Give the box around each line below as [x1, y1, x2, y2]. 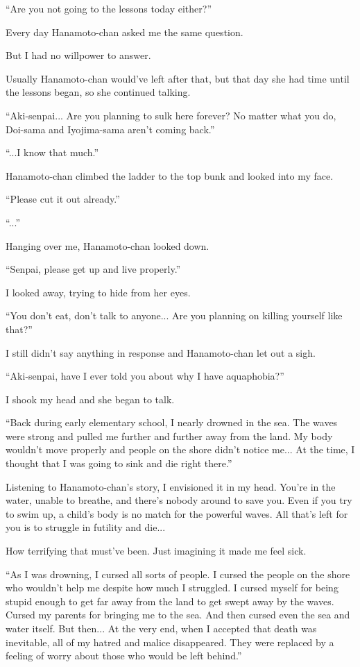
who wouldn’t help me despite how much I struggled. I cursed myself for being [6, 580, 338, 595]
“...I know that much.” [6, 145, 99, 160]
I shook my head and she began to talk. [6, 391, 175, 406]
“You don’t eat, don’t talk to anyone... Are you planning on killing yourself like [6, 308, 343, 323]
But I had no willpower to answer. [6, 48, 151, 62]
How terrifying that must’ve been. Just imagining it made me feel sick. [6, 543, 307, 558]
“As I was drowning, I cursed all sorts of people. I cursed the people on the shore [6, 566, 350, 581]
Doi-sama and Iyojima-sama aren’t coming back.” [6, 121, 215, 136]
